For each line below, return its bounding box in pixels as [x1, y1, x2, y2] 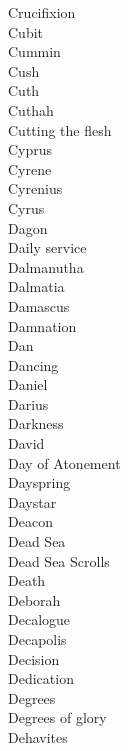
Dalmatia [8, 276, 65, 297]
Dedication [8, 668, 74, 689]
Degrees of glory [8, 707, 107, 728]
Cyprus [8, 139, 53, 160]
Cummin [8, 41, 61, 62]
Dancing [8, 354, 59, 375]
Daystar [8, 491, 57, 512]
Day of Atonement [8, 452, 121, 473]
